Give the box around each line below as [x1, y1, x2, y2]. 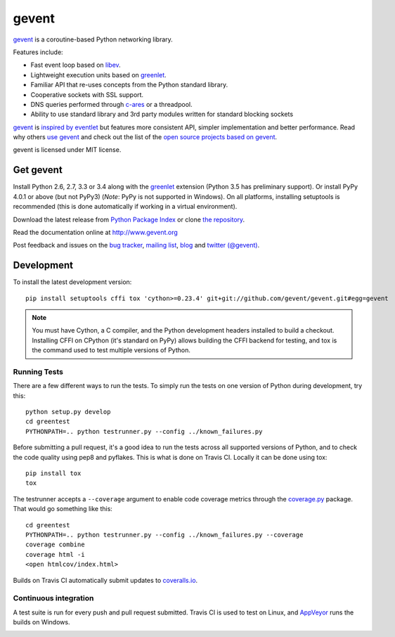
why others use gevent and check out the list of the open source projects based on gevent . [13, 133, 278, 141]
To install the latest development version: [13, 278, 132, 286]
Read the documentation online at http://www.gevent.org [13, 228, 179, 236]
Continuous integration [13, 593, 94, 603]
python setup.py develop [25, 408, 111, 416]
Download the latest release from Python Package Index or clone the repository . [13, 215, 245, 224]
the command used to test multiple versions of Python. [32, 346, 191, 354]
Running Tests [13, 366, 63, 376]
